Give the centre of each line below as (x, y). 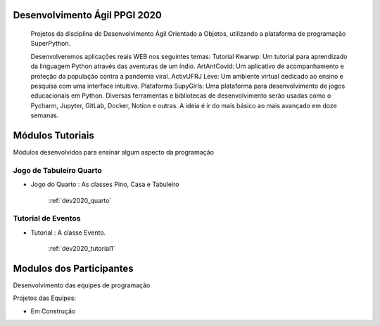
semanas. (45, 115)
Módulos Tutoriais (53, 135)
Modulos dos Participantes (73, 268)
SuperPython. (51, 44)
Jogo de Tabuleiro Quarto (57, 170)
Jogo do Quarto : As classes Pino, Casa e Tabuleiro (105, 184)
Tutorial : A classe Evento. (68, 233)
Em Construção (53, 311)
